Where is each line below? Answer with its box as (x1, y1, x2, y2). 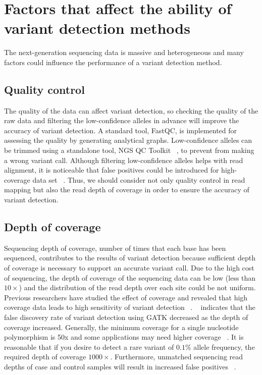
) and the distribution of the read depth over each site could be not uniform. (19, 282, 256, 293)
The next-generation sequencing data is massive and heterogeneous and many (4, 47, 244, 58)
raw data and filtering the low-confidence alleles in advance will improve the (4, 115, 239, 126)
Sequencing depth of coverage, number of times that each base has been (4, 242, 226, 253)
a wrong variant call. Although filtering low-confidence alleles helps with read (4, 154, 243, 165)
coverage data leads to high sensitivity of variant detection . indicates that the (4, 302, 255, 312)
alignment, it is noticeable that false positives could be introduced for (4, 165, 219, 175)
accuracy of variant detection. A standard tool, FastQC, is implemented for (4, 125, 237, 135)
